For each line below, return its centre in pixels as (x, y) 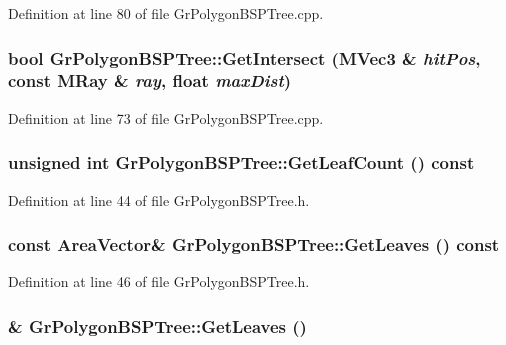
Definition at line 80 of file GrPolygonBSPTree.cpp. (166, 13)
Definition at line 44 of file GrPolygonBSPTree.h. (159, 199)
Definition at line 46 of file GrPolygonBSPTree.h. (159, 281)
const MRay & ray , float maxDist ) (150, 80)
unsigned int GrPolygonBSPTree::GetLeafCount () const (241, 162)
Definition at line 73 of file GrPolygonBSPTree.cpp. (166, 117)
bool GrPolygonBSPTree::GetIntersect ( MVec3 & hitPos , (244, 57)
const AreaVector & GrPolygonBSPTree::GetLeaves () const (254, 244)
